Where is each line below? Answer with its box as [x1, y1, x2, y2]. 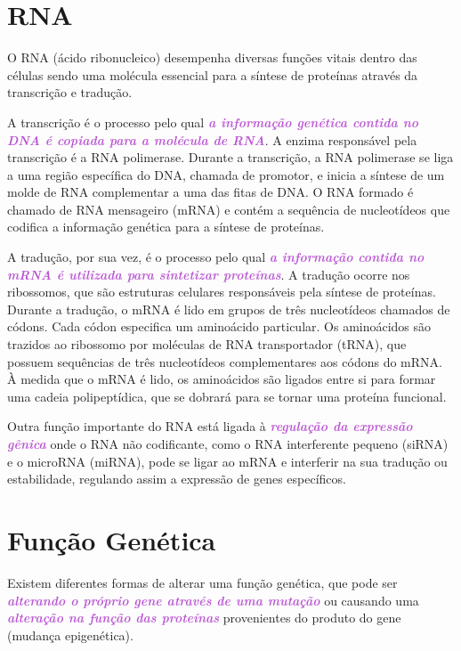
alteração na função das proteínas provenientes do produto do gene [7, 608, 401, 627]
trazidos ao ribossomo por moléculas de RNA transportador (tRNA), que [7, 335, 407, 354]
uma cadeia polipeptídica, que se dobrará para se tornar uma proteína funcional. [7, 387, 447, 405]
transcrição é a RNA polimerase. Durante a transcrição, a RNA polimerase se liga [7, 148, 454, 167]
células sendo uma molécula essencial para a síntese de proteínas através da [7, 65, 418, 84]
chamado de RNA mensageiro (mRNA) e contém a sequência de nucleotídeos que [7, 199, 450, 218]
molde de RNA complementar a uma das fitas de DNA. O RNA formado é [7, 183, 414, 201]
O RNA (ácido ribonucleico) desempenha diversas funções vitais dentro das [7, 48, 417, 67]
